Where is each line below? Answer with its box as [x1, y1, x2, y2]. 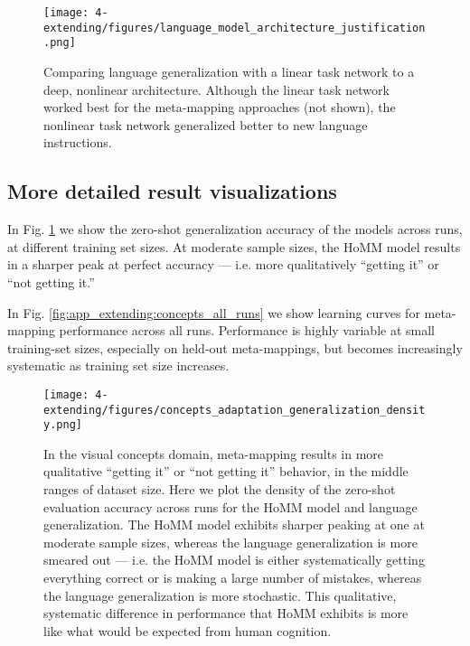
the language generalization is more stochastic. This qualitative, [43, 585, 397, 604]
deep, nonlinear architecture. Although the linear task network [43, 80, 390, 98]
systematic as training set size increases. [7, 356, 230, 375]
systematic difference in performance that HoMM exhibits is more [43, 604, 409, 623]
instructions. [43, 133, 112, 152]
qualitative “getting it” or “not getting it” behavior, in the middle [43, 462, 409, 481]
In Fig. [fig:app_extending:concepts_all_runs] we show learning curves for [7, 303, 420, 322]
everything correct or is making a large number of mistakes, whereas [43, 568, 422, 587]
